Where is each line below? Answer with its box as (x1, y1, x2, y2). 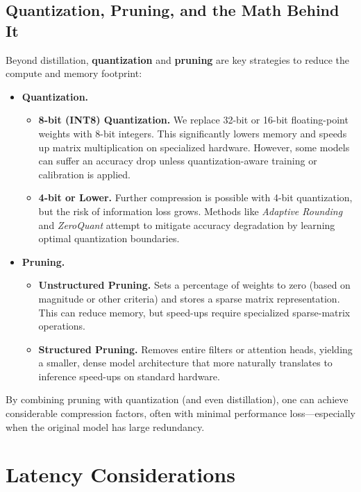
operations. (38, 319, 86, 333)
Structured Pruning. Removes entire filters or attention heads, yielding (38, 341, 353, 356)
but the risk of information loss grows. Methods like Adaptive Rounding (38, 203, 343, 218)
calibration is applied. (38, 167, 131, 181)
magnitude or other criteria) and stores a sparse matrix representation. (38, 291, 340, 305)
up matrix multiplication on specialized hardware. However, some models (38, 139, 350, 154)
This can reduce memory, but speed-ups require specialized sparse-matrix (38, 305, 351, 319)
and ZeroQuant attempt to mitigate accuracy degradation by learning (38, 217, 335, 232)
